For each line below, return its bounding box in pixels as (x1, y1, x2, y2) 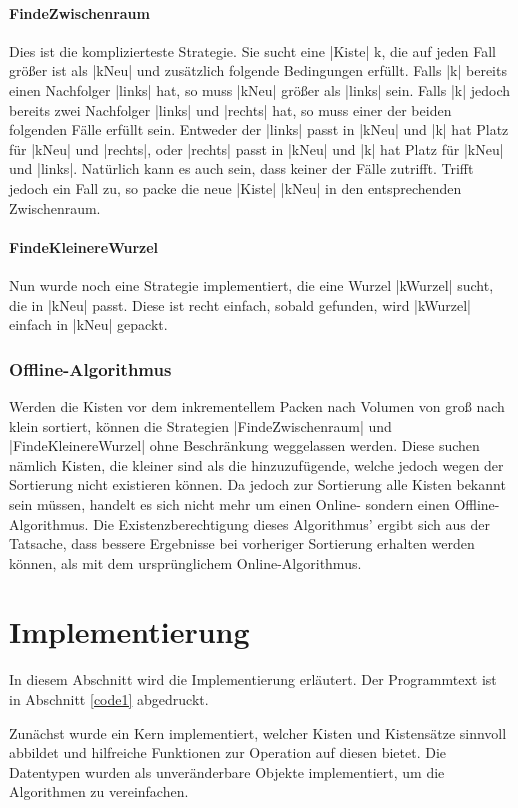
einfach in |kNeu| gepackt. (9, 314, 168, 335)
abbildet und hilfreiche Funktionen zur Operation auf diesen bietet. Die (9, 742, 446, 763)
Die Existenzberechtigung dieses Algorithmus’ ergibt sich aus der (93, 513, 491, 534)
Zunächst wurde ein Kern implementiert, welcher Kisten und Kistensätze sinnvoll (9, 722, 507, 743)
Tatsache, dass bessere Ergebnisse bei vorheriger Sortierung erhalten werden (9, 533, 475, 554)
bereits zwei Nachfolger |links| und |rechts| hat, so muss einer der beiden (9, 99, 452, 120)
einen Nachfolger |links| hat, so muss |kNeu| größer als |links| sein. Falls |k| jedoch (9, 79, 511, 100)
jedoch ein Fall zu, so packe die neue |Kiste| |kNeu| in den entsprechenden (9, 177, 462, 198)
